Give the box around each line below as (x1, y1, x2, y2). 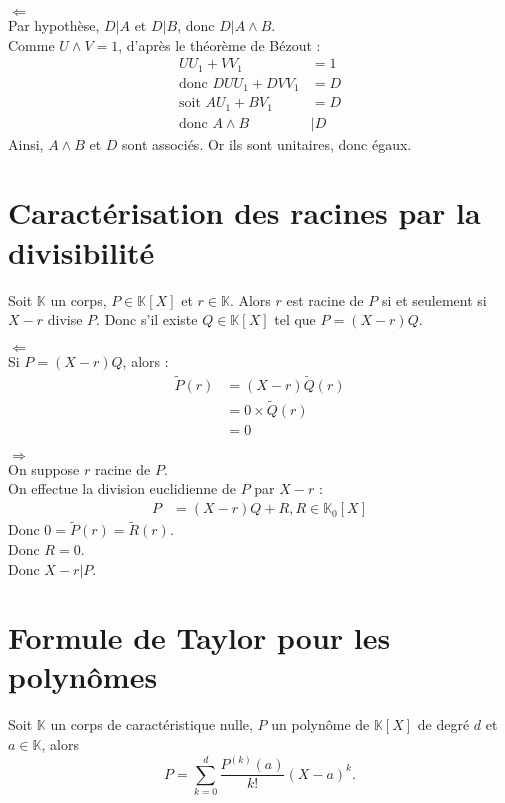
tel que (274, 309, 316, 330)
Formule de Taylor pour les (8, 617, 391, 658)
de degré (417, 714, 470, 735)
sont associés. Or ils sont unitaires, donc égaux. (122, 133, 412, 154)
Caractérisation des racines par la (8, 192, 481, 233)
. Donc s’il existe (96, 309, 198, 330)
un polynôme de (271, 714, 370, 735)
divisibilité (8, 231, 155, 272)
